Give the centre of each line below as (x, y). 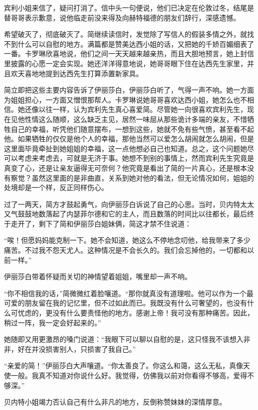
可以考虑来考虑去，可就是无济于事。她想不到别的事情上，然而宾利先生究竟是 (129, 158)
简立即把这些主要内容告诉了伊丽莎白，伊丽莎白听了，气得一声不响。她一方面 (129, 90)
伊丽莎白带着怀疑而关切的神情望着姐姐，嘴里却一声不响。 (98, 276)
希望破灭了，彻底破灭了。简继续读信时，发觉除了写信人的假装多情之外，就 (126, 34)
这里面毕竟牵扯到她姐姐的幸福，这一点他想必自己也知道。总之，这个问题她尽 (129, 148)
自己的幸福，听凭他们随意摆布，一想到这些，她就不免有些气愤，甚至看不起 (132, 129)
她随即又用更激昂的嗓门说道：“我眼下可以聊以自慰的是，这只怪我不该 (117, 339)
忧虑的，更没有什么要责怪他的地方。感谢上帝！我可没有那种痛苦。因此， (136, 313)
